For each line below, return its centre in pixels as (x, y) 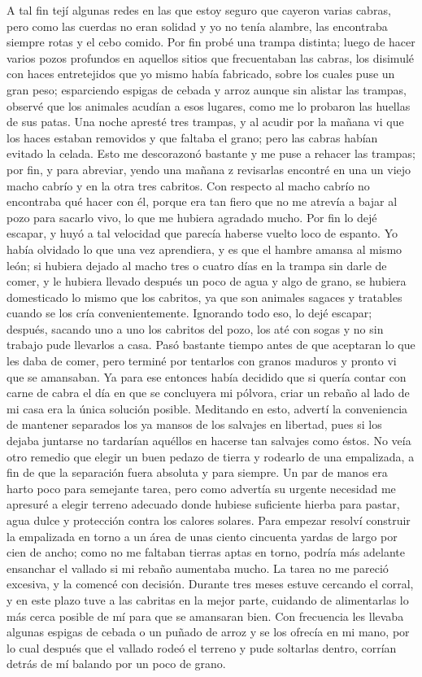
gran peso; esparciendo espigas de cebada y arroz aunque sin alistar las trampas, (207, 89)
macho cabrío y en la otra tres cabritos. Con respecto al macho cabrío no (188, 185)
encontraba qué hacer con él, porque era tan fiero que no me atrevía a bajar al (202, 201)
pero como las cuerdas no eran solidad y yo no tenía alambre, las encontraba (197, 26)
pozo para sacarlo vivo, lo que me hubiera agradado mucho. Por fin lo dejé (192, 217)
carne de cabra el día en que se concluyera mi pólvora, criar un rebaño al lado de (208, 393)
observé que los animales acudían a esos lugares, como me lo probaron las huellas (209, 105)
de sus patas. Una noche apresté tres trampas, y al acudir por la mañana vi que (205, 122)
